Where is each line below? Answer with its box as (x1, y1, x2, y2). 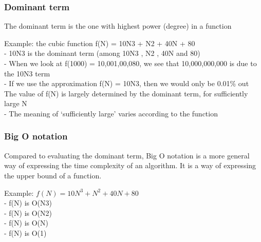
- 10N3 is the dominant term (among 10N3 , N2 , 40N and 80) (4, 48, 200, 58)
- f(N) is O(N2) (4, 207, 52, 218)
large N (4, 98, 27, 109)
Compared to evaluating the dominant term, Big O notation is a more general (4, 150, 250, 160)
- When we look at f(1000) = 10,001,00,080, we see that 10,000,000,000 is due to (4, 58, 257, 68)
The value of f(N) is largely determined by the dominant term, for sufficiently (4, 88, 248, 98)
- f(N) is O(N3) (4, 197, 52, 208)
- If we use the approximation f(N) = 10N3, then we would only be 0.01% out (4, 78, 249, 89)
